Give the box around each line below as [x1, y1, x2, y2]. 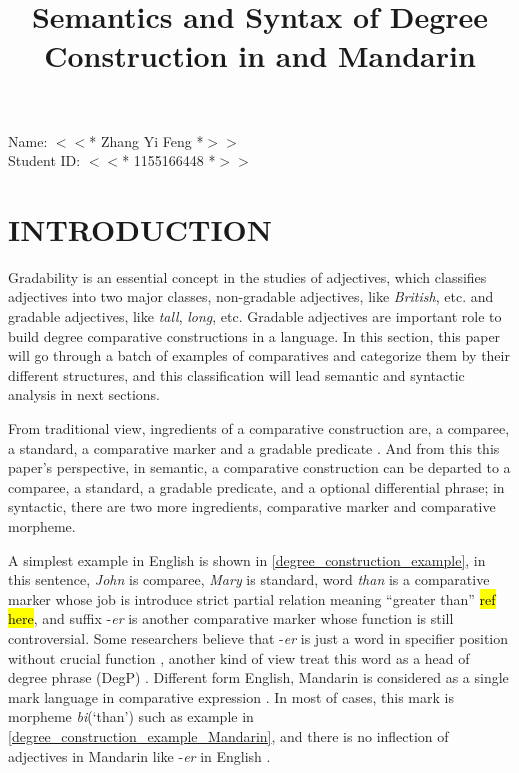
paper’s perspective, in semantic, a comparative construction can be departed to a [8, 457, 511, 478]
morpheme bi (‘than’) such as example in [8, 706, 254, 727]
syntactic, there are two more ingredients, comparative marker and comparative [8, 496, 496, 517]
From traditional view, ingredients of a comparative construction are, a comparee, [8, 418, 510, 439]
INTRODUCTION [8, 208, 273, 249]
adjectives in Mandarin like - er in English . [8, 745, 271, 766]
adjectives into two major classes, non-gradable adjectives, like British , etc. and [8, 286, 494, 307]
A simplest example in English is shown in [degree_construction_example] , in [8, 549, 486, 570]
